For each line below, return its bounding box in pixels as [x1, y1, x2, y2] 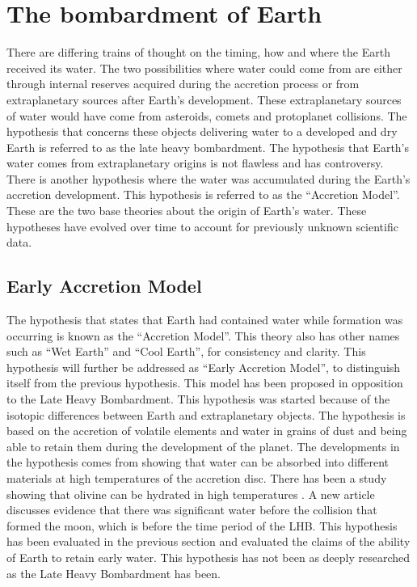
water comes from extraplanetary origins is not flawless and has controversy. [6, 154, 384, 171]
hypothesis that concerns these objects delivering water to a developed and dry [6, 123, 398, 140]
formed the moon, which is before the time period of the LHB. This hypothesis [6, 517, 398, 534]
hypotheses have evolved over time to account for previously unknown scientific [6, 217, 398, 234]
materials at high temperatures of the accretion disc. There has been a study [6, 469, 387, 486]
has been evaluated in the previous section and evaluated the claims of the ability [6, 533, 411, 550]
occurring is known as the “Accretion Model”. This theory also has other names [6, 327, 400, 344]
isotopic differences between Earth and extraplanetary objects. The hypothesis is [6, 406, 406, 423]
